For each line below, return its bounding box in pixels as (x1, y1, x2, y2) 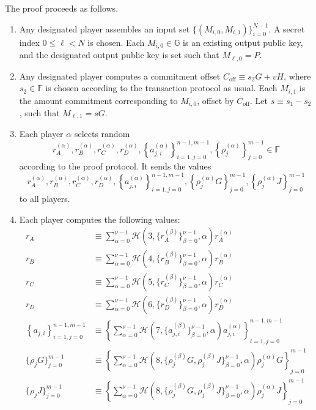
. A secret (268, 22, 305, 35)
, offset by (197, 94, 234, 106)
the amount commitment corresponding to (19, 94, 178, 106)
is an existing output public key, (183, 35, 303, 48)
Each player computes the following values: (19, 212, 180, 225)
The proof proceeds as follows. (5, 2, 119, 14)
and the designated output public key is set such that (19, 48, 219, 61)
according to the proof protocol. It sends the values (19, 160, 211, 173)
